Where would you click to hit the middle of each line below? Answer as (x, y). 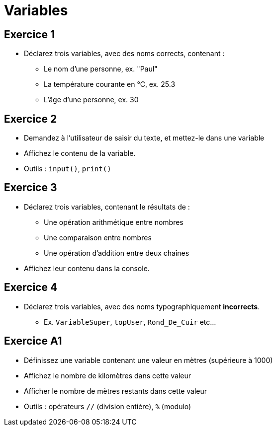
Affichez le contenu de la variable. (80, 153)
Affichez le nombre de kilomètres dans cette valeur (108, 375)
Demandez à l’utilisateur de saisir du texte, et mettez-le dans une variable (144, 138)
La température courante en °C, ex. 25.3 (110, 84)
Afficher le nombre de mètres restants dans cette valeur (116, 391)
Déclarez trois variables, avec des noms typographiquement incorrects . (142, 306)
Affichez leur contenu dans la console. (87, 268)
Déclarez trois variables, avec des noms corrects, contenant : (124, 54)
